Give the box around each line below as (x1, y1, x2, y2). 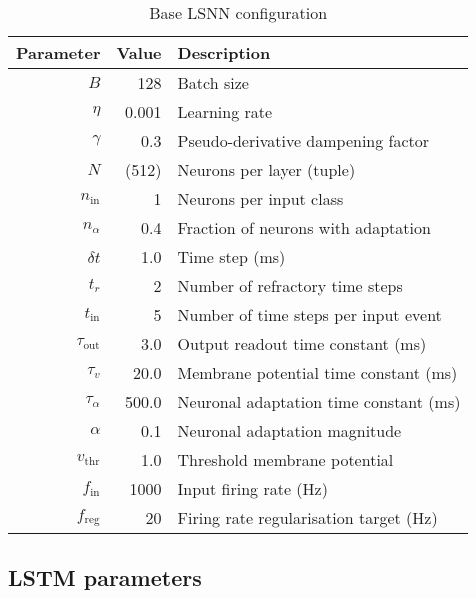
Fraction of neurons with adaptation (177, 216, 431, 239)
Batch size (177, 71, 249, 94)
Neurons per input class (177, 187, 344, 210)
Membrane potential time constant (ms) (177, 361, 458, 384)
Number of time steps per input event (177, 303, 442, 326)
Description (177, 41, 271, 64)
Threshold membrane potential (177, 448, 394, 471)
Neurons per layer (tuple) (177, 158, 356, 181)
